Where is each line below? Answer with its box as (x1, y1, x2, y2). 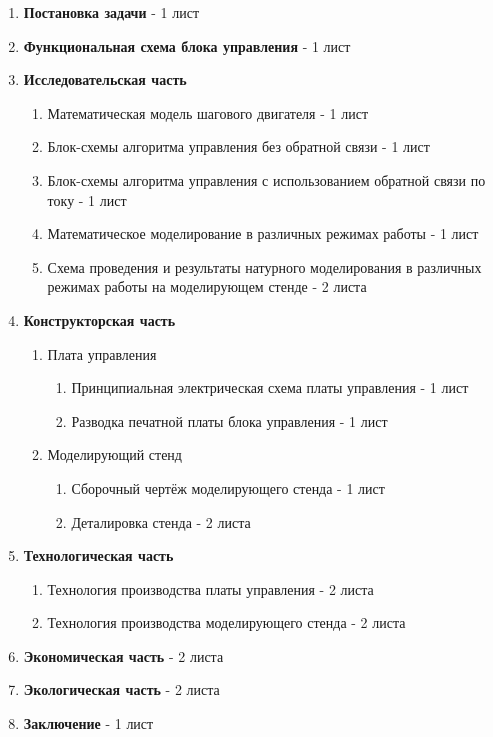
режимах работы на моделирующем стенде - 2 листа (47, 276, 367, 297)
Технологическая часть (23, 545, 174, 566)
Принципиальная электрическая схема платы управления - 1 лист (71, 377, 469, 398)
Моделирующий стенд (47, 444, 182, 465)
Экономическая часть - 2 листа (23, 645, 224, 666)
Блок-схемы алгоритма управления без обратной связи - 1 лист (47, 136, 430, 157)
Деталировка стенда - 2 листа (71, 511, 251, 532)
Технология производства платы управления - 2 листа (47, 578, 374, 599)
